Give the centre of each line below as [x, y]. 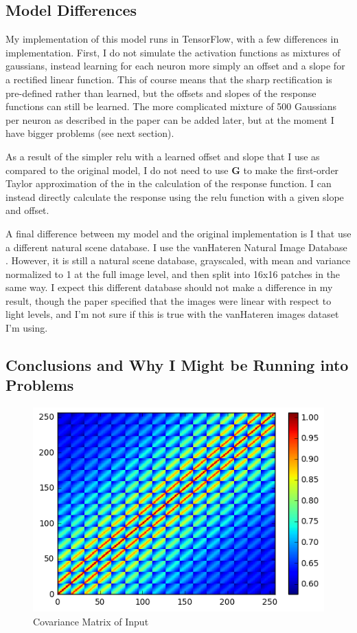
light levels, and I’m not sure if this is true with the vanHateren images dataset [172, 314]
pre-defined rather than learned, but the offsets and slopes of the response [161, 93]
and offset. [27, 210]
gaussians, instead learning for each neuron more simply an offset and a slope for [175, 66]
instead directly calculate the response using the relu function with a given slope [175, 196]
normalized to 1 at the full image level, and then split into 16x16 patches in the [173, 273]
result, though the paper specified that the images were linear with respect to [169, 300]
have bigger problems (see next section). [90, 133]
